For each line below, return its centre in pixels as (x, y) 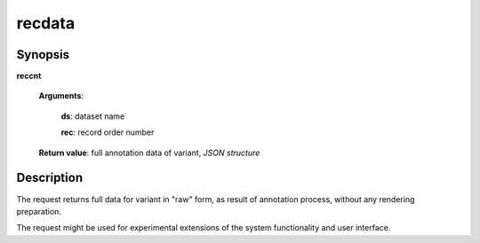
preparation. (39, 211)
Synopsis (43, 55)
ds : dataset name (93, 116)
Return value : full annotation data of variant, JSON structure (149, 153)
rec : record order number (108, 132)
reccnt (29, 76)
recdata (46, 23)
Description (50, 178)
